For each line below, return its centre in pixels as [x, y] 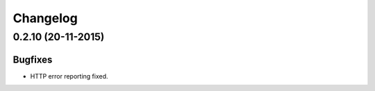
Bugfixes [33, 59]
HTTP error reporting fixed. [69, 76]
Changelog [45, 18]
